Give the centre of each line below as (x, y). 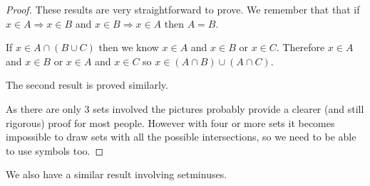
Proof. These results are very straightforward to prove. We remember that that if (183, 9)
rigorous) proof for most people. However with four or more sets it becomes (170, 122)
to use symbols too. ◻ (55, 150)
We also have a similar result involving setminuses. (117, 174)
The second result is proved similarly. (87, 85)
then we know (129, 47)
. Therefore (300, 47)
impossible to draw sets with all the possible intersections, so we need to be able (181, 137)
